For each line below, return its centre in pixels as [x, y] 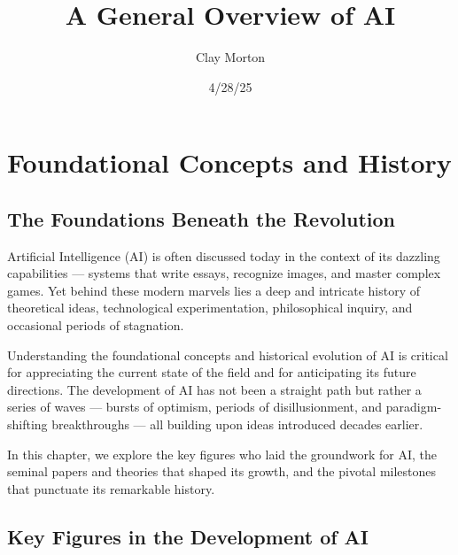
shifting [27, 424]
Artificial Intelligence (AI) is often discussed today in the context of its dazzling [224, 255]
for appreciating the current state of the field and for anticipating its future [212, 372]
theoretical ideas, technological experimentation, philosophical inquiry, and [210, 308]
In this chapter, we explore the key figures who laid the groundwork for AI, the [222, 454]
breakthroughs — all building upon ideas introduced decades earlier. [237, 424]
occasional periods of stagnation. [96, 325]
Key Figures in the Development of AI [188, 536]
